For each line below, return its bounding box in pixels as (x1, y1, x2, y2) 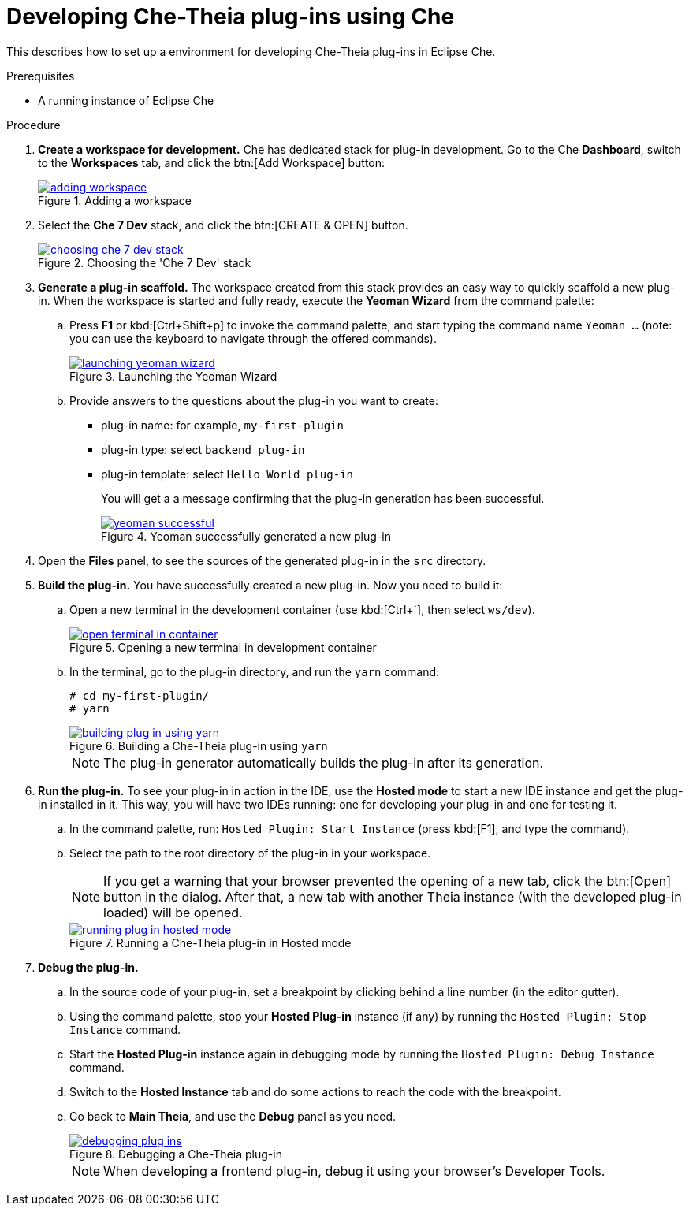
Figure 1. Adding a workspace (38, 193, 192, 207)
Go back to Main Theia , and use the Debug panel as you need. (69, 1109, 397, 1123)
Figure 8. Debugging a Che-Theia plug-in (69, 1147, 282, 1161)
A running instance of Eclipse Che (38, 93, 214, 107)
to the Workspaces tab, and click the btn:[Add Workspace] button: (38, 155, 385, 169)
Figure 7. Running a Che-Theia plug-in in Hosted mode (69, 935, 352, 950)
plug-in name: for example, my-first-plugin (101, 418, 344, 432)
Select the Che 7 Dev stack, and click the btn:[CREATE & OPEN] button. (38, 217, 408, 232)
